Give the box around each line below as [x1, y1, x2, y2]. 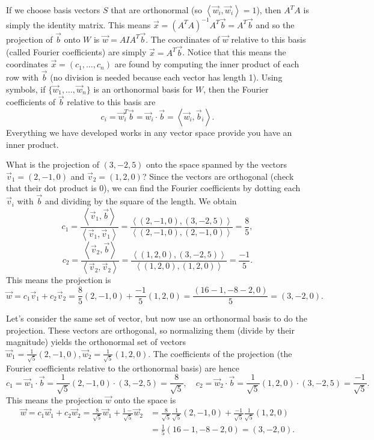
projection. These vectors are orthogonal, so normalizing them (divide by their [6, 323, 295, 336]
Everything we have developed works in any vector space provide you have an [6, 126, 292, 138]
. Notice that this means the [182, 46, 286, 58]
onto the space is [114, 393, 176, 406]
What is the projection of [6, 158, 99, 171]
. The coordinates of [146, 32, 220, 45]
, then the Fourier [203, 82, 269, 95]
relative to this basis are [67, 96, 156, 108]
